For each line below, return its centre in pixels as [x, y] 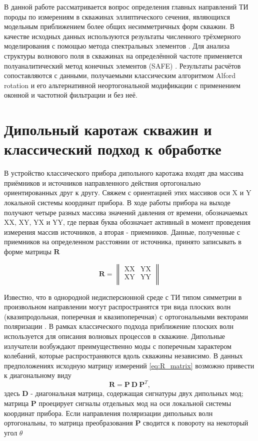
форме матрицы [28, 251]
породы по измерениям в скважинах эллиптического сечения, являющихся [117, 16]
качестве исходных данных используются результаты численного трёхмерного [122, 36]
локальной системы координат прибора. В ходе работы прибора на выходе [117, 202]
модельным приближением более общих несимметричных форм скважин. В [119, 26]
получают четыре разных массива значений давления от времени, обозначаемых [126, 212]
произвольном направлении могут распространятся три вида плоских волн [117, 307]
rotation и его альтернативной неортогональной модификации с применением [122, 85]
